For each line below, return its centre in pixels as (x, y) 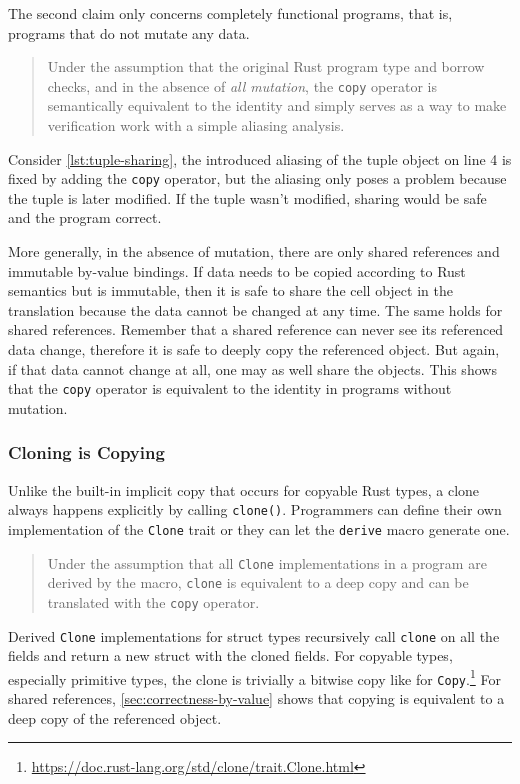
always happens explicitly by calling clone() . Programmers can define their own (255, 509)
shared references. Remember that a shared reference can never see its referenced (256, 329)
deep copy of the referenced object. (115, 717)
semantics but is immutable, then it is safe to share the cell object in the (230, 290)
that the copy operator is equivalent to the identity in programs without (230, 388)
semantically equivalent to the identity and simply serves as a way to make (277, 105)
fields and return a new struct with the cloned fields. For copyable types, (230, 655)
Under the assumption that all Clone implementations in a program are (267, 562)
